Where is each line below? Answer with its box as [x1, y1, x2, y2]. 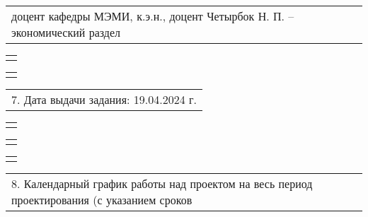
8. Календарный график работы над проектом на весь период [11, 175, 313, 192]
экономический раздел [11, 24, 121, 40]
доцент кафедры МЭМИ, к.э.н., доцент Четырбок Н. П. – [11, 8, 294, 24]
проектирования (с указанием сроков [11, 192, 192, 208]
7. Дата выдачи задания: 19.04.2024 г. [11, 91, 197, 107]
